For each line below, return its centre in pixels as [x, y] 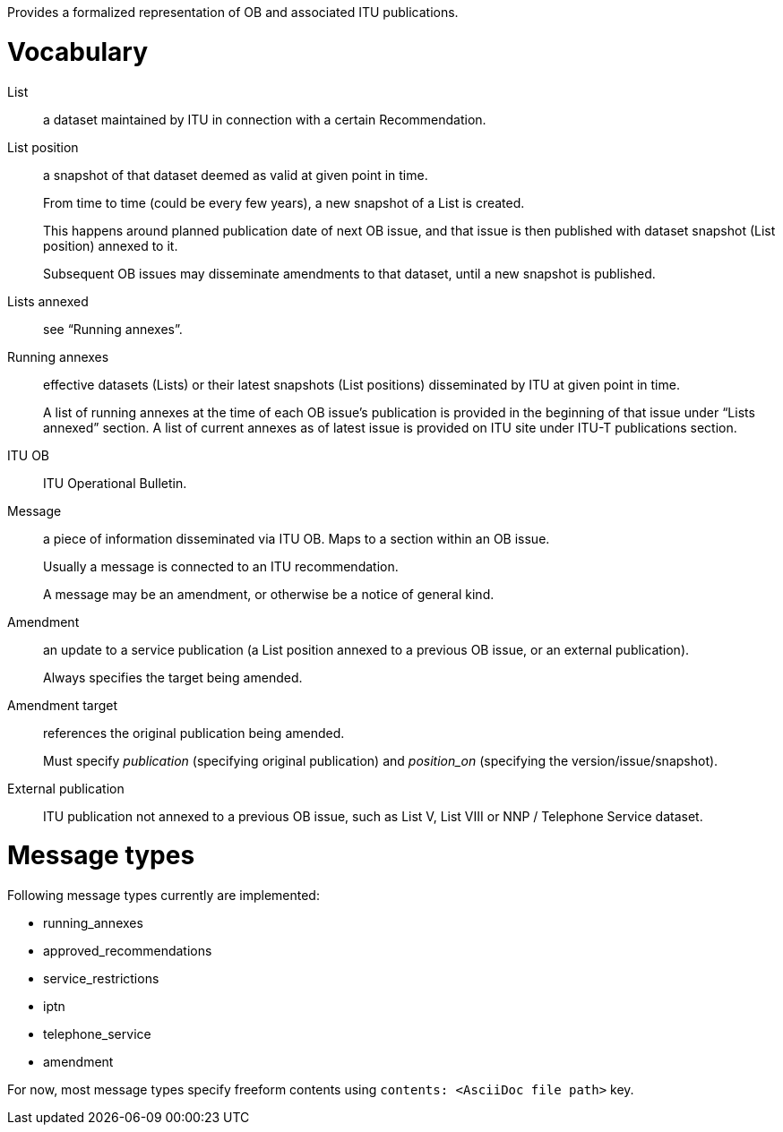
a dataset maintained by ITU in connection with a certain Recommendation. [265, 119]
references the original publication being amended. [194, 733]
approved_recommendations [128, 951]
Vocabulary [77, 51]
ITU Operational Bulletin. [115, 483]
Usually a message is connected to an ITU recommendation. [221, 566]
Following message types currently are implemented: [163, 895]
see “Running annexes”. [113, 329]
